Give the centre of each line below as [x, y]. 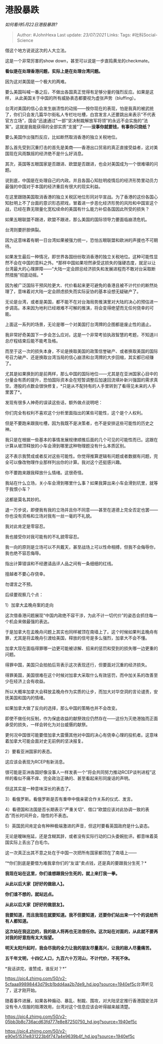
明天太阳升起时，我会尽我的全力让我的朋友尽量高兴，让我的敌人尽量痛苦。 [79, 948]
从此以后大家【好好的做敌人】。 [36, 883]
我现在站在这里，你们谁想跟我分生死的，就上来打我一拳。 [62, 873]
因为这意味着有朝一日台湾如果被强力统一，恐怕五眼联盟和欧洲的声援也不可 [79, 240]
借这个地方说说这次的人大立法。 [37, 50]
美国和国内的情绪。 [28, 697]
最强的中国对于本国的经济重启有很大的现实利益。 [54, 186]
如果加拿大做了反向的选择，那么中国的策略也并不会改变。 [62, 708]
